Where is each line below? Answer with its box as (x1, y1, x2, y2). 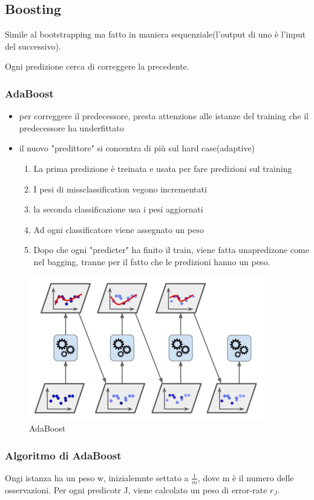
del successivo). (5, 39, 61, 52)
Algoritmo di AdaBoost (5, 447, 122, 462)
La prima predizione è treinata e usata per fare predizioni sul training (33, 162, 292, 174)
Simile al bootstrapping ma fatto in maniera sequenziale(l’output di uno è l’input (5, 28, 306, 41)
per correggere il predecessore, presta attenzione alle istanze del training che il (19, 110, 309, 122)
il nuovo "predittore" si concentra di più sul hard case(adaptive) (19, 142, 255, 154)
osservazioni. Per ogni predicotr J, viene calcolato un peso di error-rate (5, 483, 267, 496)
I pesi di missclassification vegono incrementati (33, 182, 207, 195)
